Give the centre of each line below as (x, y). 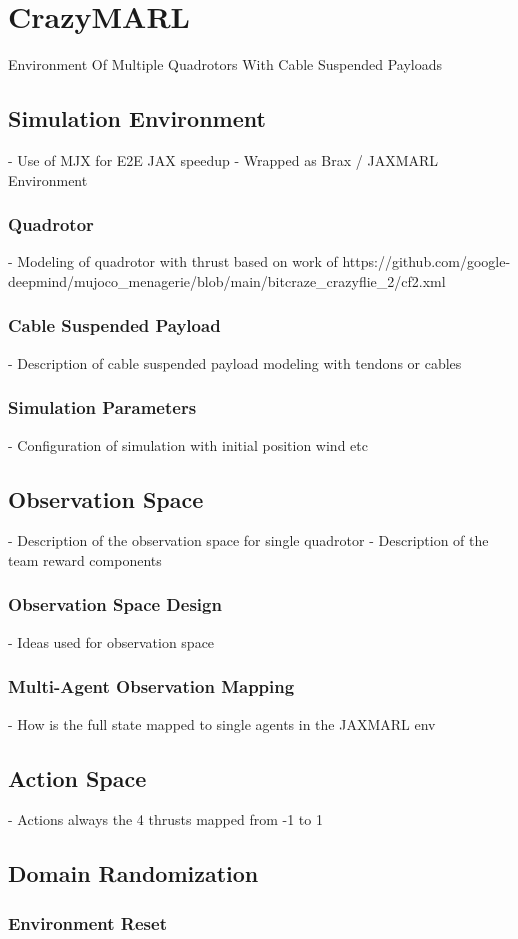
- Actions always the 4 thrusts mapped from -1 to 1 (165, 819)
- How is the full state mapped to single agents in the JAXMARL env (222, 723)
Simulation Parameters (102, 407)
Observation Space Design (115, 604)
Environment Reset (87, 922)
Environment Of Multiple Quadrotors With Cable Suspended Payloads (225, 64)
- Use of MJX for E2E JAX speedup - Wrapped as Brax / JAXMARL (223, 159)
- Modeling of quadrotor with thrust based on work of (173, 261)
